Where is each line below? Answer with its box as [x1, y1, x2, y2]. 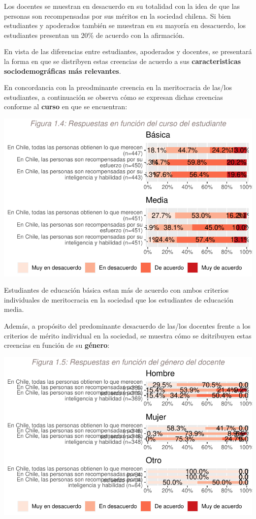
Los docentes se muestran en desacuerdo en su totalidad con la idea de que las [4, 1, 240, 11]
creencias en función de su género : [4, 340, 110, 350]
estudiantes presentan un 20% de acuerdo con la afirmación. [4, 30, 185, 40]
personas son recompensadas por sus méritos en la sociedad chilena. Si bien [4, 10, 231, 21]
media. [4, 304, 24, 314]
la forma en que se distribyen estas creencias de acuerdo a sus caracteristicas [4, 56, 241, 66]
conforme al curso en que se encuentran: [4, 101, 128, 112]
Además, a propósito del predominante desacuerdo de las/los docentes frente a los [4, 321, 251, 331]
